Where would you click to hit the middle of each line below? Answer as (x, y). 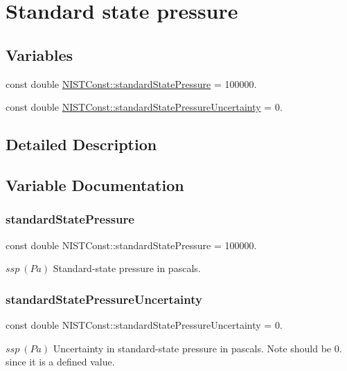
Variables (39, 54)
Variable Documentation (95, 184)
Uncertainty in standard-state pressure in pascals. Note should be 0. (197, 348)
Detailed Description (81, 144)
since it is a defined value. (60, 362)
